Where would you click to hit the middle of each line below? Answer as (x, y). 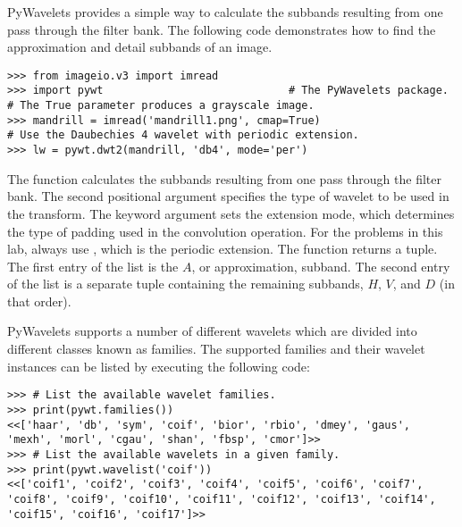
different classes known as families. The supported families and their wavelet (216, 349)
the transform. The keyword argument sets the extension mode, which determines (231, 213)
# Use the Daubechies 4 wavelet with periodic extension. (183, 135)
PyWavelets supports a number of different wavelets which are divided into (212, 331)
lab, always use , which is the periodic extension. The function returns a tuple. (223, 249)
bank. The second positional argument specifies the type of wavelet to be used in (228, 196)
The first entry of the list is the (93, 266)
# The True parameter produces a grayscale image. (161, 106)
